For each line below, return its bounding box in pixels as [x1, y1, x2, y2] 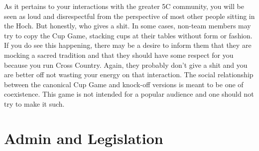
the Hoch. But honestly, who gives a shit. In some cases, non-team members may [4, 20, 251, 31]
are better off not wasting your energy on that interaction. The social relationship [4, 69, 254, 80]
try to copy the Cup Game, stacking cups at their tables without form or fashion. [4, 30, 253, 40]
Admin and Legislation [4, 128, 163, 148]
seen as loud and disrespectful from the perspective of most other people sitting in [4, 10, 255, 21]
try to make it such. [4, 98, 65, 109]
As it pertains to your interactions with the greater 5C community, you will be [4, 1, 244, 11]
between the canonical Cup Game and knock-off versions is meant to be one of [4, 79, 244, 89]
